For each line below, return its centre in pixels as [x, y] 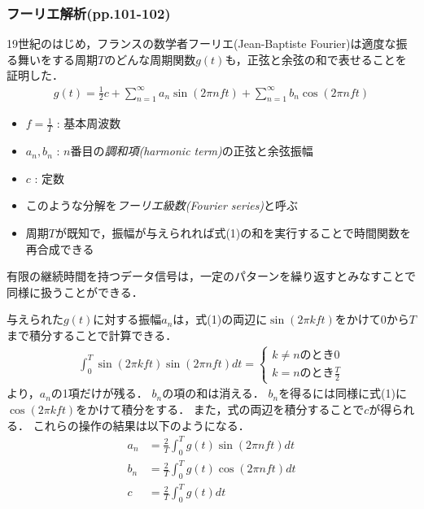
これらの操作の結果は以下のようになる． [141, 425]
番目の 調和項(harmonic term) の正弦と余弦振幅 [192, 151]
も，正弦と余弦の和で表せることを [316, 59]
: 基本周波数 [89, 123]
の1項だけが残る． [99, 393]
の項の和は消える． [213, 393]
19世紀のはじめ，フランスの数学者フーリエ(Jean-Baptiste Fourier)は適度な [201, 44]
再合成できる [60, 248]
